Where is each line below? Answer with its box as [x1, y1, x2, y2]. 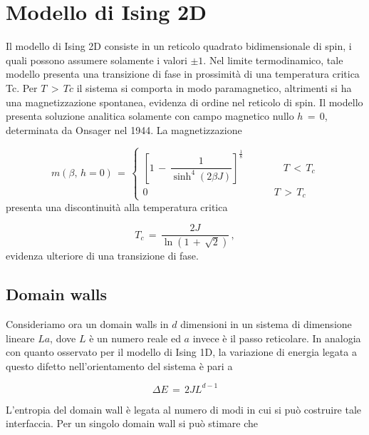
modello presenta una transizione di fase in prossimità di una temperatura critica [6, 66, 360, 81]
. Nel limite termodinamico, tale [203, 52, 343, 67]
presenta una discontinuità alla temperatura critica [6, 199, 228, 214]
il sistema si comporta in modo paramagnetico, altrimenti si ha [76, 80, 352, 95]
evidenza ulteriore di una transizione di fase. [6, 248, 199, 263]
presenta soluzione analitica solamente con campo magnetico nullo [6, 108, 294, 123]
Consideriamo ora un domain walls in [6, 316, 169, 331]
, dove [50, 330, 76, 345]
